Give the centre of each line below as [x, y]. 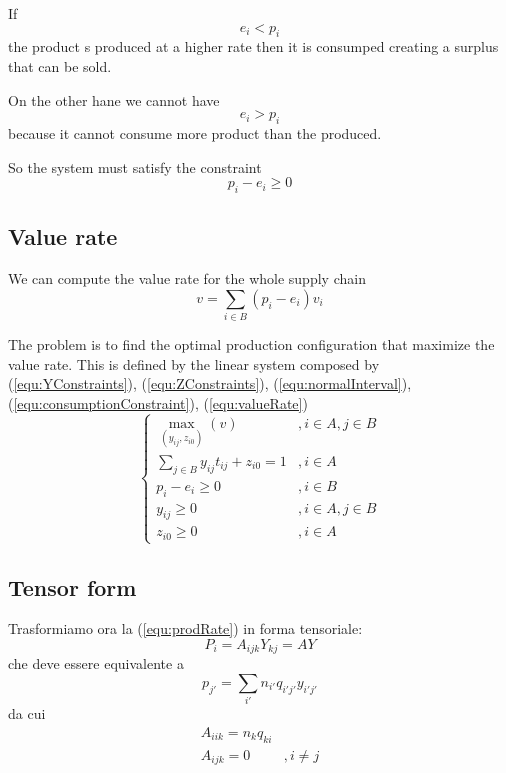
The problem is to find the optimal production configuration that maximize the [251, 344]
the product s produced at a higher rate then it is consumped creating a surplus [253, 46]
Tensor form [72, 586]
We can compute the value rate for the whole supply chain [187, 278]
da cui [27, 713]
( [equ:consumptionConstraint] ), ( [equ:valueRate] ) [158, 402]
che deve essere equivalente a [96, 663]
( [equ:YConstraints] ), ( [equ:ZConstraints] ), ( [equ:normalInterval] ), [210, 383]
